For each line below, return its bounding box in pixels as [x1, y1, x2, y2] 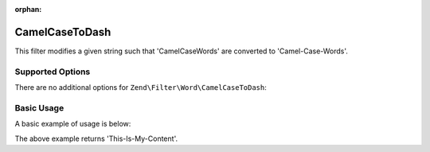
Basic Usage [14, 102, 64, 113]
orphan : [14, 5, 42, 14]
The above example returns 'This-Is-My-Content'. [14, 134, 178, 143]
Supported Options [14, 66, 91, 77]
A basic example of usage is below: [14, 119, 131, 129]
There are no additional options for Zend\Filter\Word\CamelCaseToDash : [14, 83, 267, 92]
